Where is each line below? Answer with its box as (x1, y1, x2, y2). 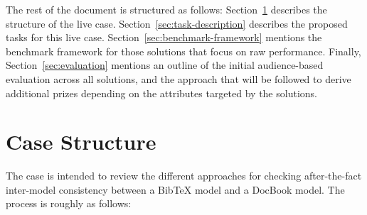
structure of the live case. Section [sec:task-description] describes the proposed (6, 16, 348, 31)
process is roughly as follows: (6, 196, 132, 211)
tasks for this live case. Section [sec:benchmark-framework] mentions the (6, 30, 322, 45)
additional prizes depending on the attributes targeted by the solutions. (6, 85, 317, 100)
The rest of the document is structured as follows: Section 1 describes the (6, 2, 327, 16)
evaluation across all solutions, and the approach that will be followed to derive (6, 71, 351, 86)
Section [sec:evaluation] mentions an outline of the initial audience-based (6, 57, 324, 72)
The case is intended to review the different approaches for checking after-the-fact (6, 168, 362, 183)
